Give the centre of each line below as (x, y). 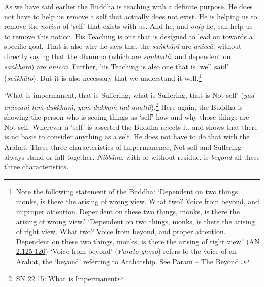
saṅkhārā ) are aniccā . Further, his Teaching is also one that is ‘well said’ (117, 66)
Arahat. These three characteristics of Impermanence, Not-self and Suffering (123, 147)
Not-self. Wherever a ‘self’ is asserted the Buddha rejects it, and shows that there (131, 126)
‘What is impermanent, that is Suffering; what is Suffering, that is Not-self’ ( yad (129, 95)
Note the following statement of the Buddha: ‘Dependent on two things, (128, 191)
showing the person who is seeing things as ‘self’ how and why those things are (127, 117)
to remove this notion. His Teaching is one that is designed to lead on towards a (128, 36)
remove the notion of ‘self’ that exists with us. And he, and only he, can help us (128, 26)
